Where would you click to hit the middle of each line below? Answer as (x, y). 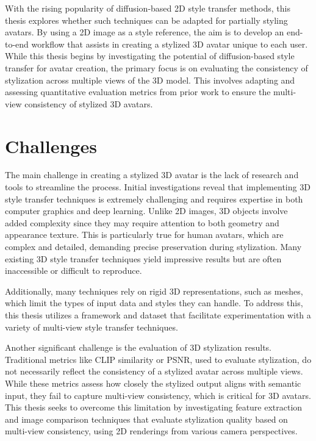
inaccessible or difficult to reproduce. (74, 271)
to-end (17, 44)
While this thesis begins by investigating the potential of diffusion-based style (150, 56)
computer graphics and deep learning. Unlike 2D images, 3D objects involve (146, 211)
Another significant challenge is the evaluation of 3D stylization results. (138, 347)
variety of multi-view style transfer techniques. (92, 327)
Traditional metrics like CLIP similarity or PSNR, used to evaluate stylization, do (158, 359)
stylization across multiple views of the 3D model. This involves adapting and (150, 80)
